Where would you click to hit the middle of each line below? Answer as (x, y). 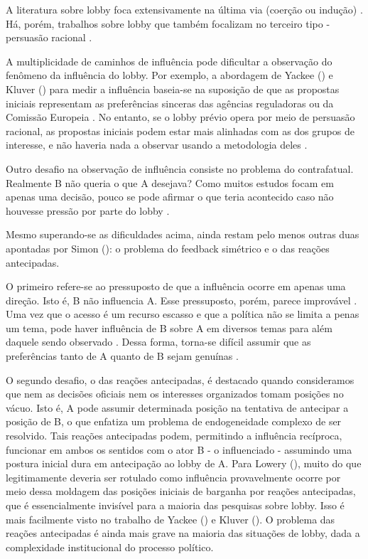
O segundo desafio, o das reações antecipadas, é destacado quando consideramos (180, 379)
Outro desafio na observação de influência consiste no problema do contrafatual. (180, 168)
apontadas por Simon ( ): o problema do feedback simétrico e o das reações (168, 248)
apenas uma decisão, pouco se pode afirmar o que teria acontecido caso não (170, 197)
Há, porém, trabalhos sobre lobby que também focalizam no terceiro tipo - (168, 23)
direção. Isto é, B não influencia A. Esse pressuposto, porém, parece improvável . (182, 300)
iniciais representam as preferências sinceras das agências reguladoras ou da (170, 103)
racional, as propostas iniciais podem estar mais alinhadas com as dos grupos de (180, 131)
